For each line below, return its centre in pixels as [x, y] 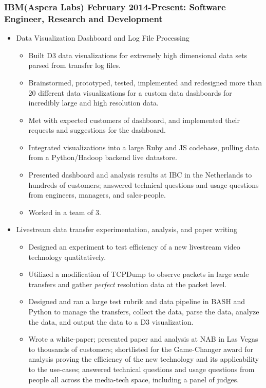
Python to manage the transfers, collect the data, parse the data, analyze [144, 312]
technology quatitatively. [67, 257]
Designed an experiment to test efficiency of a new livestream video [134, 247]
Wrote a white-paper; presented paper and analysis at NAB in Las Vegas [143, 339]
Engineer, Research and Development [83, 18]
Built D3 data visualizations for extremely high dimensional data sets [138, 55]
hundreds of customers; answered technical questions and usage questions [144, 184]
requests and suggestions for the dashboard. [97, 130]
